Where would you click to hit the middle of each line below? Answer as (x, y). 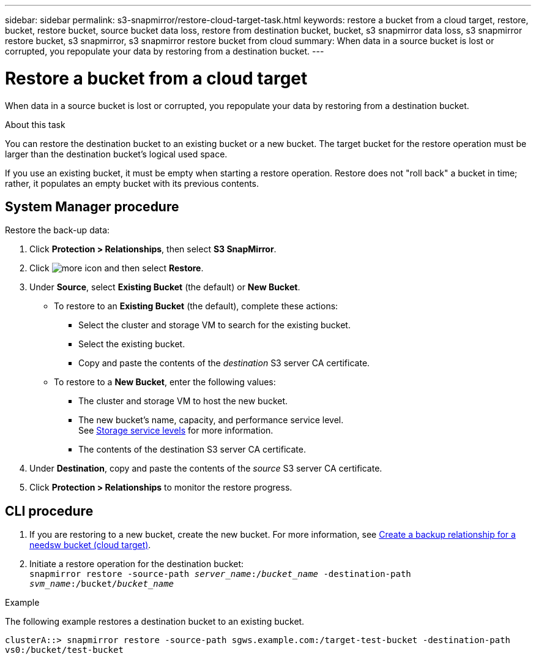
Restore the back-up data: (58, 230)
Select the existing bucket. (132, 344)
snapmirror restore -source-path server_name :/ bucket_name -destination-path (220, 574)
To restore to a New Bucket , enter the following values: (165, 382)
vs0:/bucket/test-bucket (64, 650)
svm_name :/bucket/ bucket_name (102, 584)
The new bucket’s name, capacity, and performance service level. (211, 420)
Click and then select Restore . (117, 268)
